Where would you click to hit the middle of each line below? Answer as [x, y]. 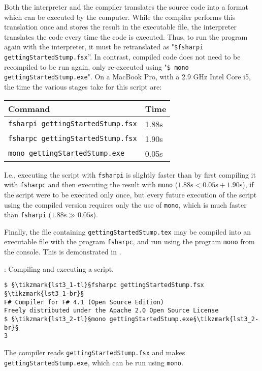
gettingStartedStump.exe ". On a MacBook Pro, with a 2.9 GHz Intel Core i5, [127, 77]
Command [29, 108]
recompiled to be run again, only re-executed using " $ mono [96, 66]
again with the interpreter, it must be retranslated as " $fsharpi [104, 47]
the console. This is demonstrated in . [63, 252]
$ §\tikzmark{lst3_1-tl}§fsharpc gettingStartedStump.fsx [104, 285]
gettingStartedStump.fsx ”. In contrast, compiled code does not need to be [122, 57]
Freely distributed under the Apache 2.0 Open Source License [111, 311]
